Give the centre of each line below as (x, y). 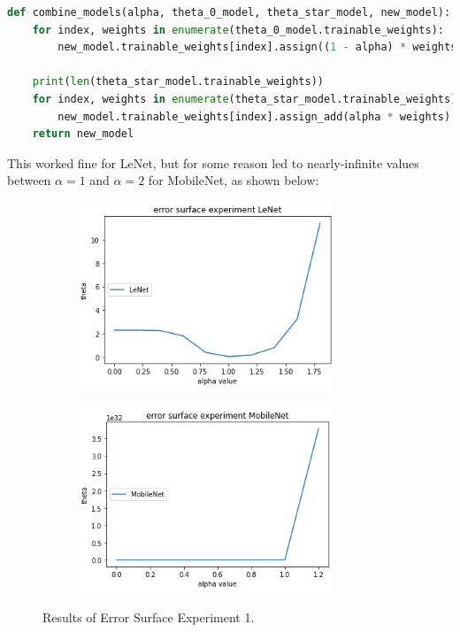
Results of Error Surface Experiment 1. (149, 617)
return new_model (83, 134)
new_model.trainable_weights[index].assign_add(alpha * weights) (254, 116)
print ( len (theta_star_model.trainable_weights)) (178, 82)
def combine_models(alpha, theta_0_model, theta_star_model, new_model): (229, 12)
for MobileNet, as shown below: (234, 180)
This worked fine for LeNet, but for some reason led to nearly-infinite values (213, 162)
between (29, 180)
